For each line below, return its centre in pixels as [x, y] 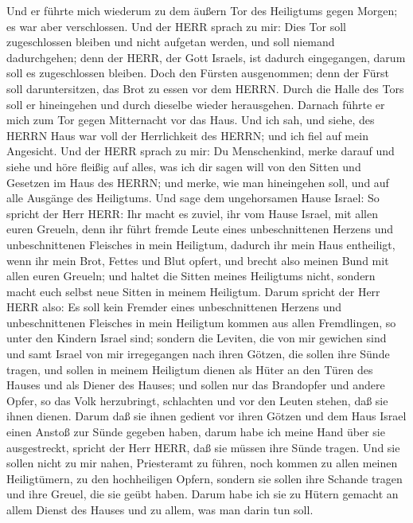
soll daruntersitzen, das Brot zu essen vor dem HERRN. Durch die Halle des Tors [205, 88]
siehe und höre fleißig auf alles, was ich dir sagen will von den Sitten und [184, 166]
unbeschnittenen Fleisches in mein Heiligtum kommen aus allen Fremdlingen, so [201, 322]
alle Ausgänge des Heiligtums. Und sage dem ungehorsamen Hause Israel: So [193, 198]
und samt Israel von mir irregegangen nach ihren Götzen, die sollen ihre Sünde [198, 354]
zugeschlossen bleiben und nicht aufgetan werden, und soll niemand [171, 42]
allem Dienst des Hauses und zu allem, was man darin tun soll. [160, 509]
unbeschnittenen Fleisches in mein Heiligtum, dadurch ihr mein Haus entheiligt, [201, 244]
